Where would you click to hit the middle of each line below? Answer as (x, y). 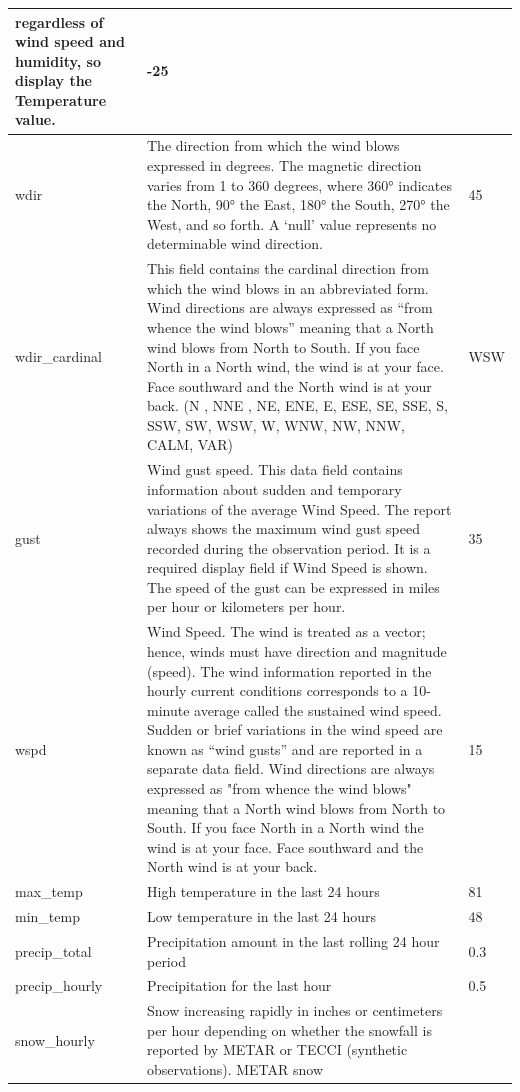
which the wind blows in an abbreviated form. (287, 287)
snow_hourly (55, 1039)
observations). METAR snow (235, 1069)
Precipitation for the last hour (239, 985)
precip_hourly (59, 985)
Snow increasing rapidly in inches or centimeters (294, 1010)
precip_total (53, 950)
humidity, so (58, 60)
